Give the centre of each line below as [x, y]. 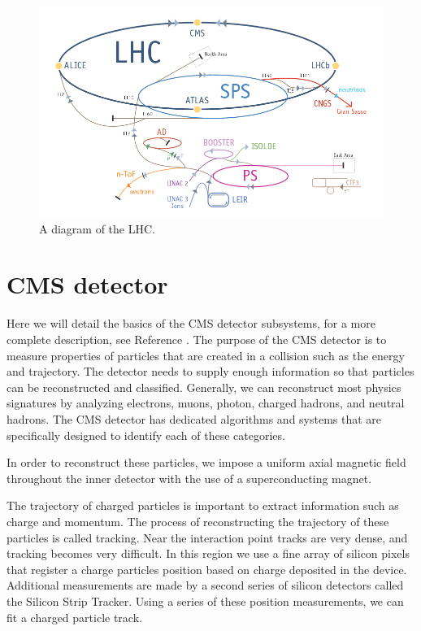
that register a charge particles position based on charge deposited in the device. [207, 569]
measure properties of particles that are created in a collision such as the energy [206, 355]
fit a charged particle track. [74, 617]
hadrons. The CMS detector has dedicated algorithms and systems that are [194, 418]
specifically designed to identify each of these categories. [146, 435]
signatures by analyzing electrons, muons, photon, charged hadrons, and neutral [206, 403]
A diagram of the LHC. [97, 228]
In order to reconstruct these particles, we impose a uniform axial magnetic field [206, 462]
